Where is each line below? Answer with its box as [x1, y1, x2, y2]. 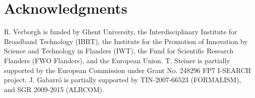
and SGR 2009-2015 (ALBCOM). [4, 84, 104, 94]
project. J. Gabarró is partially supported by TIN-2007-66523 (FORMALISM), [4, 74, 241, 85]
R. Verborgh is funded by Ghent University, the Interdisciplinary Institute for [4, 26, 237, 37]
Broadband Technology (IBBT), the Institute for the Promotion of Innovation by [4, 36, 248, 46]
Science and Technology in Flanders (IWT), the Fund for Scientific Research [4, 46, 233, 56]
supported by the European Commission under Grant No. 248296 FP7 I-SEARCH [4, 65, 251, 75]
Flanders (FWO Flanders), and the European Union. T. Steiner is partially [4, 55, 230, 65]
